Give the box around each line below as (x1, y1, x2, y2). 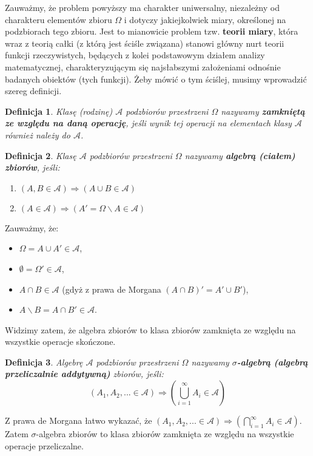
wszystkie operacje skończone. (5, 335, 116, 348)
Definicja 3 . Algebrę (5, 355, 83, 368)
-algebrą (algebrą (237, 355, 308, 368)
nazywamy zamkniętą (221, 104, 305, 117)
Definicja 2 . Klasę (5, 149, 76, 162)
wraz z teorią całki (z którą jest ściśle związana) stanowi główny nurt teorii (5, 36, 284, 49)
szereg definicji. (5, 84, 62, 97)
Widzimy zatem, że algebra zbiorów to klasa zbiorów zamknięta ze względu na (5, 323, 296, 336)
